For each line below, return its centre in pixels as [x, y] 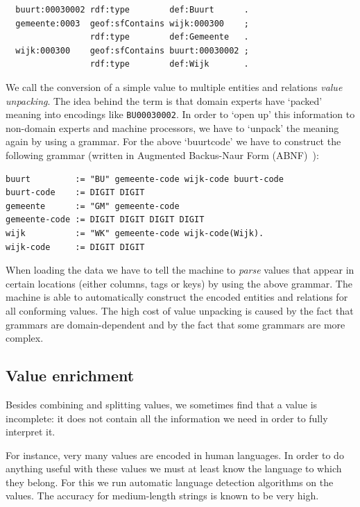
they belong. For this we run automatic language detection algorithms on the [170, 482]
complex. [25, 338]
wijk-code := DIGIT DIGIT [75, 247]
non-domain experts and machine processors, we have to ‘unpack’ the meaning [172, 127]
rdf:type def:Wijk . [169, 64]
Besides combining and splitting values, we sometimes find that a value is [162, 404]
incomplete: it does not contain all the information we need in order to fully [167, 418]
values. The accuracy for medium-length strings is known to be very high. [162, 496]
